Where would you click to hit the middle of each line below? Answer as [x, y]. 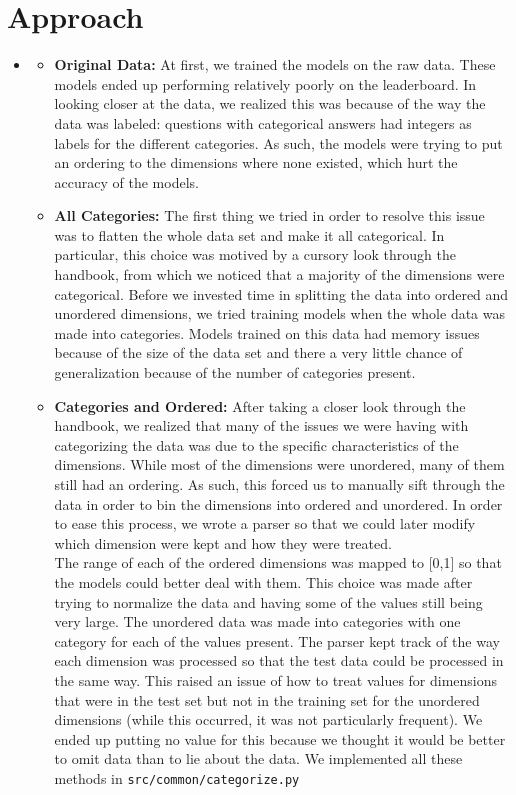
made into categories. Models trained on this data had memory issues [267, 332]
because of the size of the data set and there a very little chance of [258, 352]
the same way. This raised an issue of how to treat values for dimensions [276, 679]
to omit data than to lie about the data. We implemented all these [258, 758]
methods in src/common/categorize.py [177, 777]
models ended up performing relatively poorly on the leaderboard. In [265, 83]
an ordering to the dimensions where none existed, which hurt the [256, 162]
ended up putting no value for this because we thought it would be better [280, 738]
